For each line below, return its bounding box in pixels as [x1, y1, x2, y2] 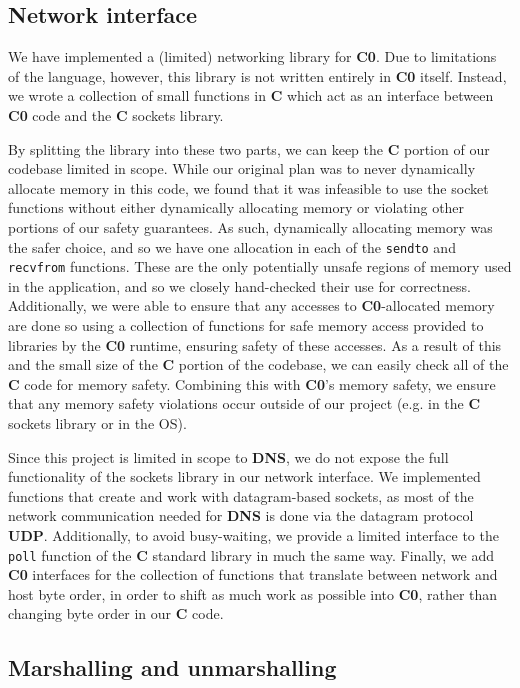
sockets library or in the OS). [8, 413, 187, 434]
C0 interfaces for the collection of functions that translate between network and [8, 564, 498, 585]
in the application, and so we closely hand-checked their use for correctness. [8, 275, 471, 296]
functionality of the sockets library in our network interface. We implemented [8, 466, 481, 487]
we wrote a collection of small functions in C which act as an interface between [8, 85, 494, 106]
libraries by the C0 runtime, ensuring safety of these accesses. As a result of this [8, 334, 502, 355]
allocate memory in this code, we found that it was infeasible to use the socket [8, 177, 489, 198]
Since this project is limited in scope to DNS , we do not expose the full [8, 446, 449, 467]
